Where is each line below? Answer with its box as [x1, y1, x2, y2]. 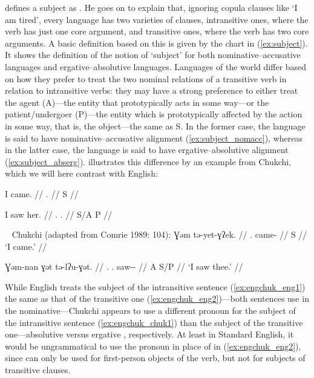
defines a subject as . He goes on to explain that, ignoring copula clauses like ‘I [5, 1, 298, 13]
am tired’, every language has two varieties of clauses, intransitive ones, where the [5, 13, 309, 25]
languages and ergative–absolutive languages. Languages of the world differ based [5, 60, 307, 73]
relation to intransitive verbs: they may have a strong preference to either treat [5, 84, 298, 97]
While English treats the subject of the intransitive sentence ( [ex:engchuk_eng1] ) [5, 280, 306, 293]
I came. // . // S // [5, 187, 79, 200]
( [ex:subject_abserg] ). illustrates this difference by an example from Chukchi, [5, 155, 292, 168]
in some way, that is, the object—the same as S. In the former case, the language [5, 119, 306, 132]
